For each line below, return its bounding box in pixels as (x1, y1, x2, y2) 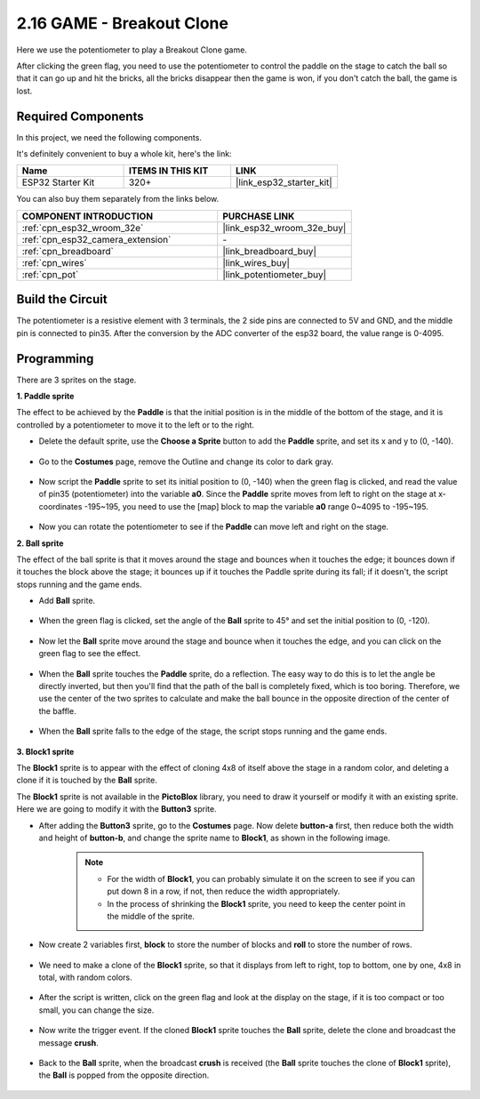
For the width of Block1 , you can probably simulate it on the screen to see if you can (107, 873, 416, 884)
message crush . (38, 1037, 100, 1048)
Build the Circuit (16, 292, 108, 307)
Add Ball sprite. (38, 596, 96, 606)
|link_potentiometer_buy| (222, 268, 327, 280)
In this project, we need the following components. (16, 132, 202, 142)
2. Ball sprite (16, 538, 64, 549)
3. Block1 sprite (16, 746, 75, 757)
